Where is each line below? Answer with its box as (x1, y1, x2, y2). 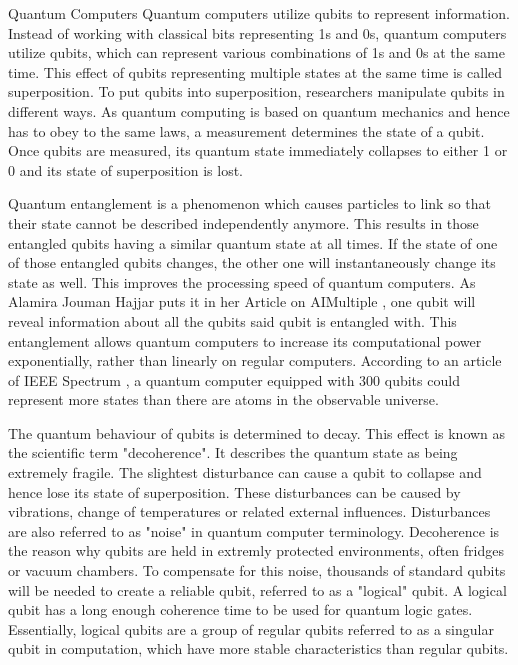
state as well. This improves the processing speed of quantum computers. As (8, 271, 476, 292)
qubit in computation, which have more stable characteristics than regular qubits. (8, 638, 509, 659)
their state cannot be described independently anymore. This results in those (8, 212, 479, 233)
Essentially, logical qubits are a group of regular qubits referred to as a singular (8, 618, 494, 639)
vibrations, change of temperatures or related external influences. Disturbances (8, 501, 491, 522)
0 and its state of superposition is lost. (8, 159, 244, 180)
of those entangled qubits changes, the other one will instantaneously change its (8, 252, 496, 273)
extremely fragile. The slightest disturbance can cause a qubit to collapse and (8, 462, 482, 483)
